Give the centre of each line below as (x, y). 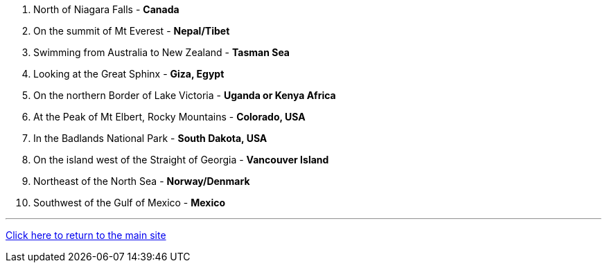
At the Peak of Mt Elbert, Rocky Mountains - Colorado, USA (169, 117)
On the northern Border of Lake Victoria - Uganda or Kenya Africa (185, 95)
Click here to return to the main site (86, 235)
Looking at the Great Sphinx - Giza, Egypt (129, 74)
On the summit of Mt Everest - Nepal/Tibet (132, 31)
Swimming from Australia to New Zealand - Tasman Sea (161, 52)
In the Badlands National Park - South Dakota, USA (150, 138)
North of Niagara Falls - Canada (106, 9)
